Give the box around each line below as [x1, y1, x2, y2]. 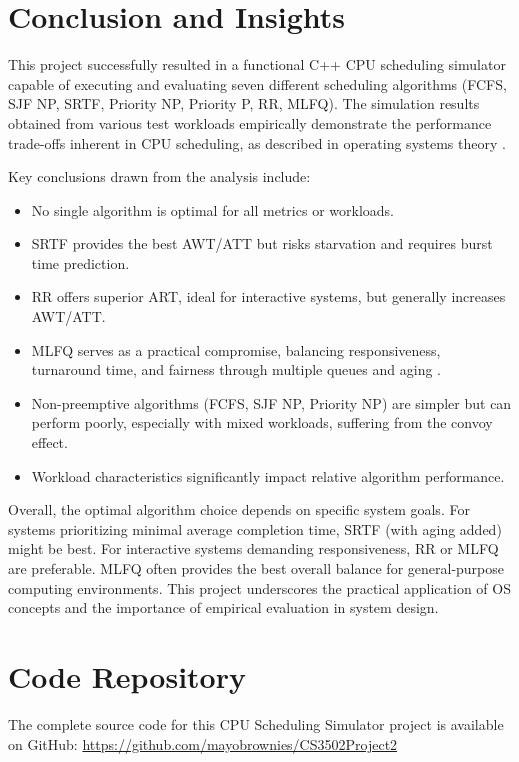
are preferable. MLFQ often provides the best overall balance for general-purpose [8, 558, 505, 578]
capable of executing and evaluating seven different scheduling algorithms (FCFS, [8, 73, 507, 94]
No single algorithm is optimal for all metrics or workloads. [31, 199, 394, 220]
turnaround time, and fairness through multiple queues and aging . [31, 359, 441, 380]
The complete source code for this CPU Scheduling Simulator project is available [8, 713, 504, 734]
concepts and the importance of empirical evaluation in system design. [8, 597, 439, 618]
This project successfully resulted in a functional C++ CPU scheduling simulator [8, 54, 506, 75]
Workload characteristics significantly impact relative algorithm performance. [31, 465, 505, 486]
